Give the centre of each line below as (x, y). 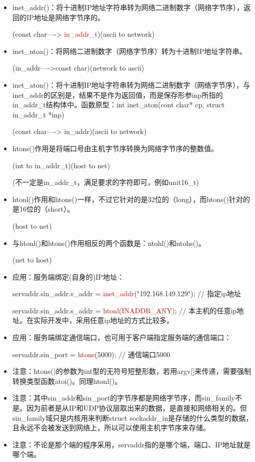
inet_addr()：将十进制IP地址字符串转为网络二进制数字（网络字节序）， (128, 7)
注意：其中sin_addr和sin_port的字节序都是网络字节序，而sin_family (124, 398)
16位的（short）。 (47, 209)
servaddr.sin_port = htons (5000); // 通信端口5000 (91, 354)
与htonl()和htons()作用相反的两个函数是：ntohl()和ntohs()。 (109, 243)
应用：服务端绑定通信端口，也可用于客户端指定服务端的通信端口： (122, 337)
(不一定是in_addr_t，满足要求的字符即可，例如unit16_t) (106, 182)
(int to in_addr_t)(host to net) (61, 165)
